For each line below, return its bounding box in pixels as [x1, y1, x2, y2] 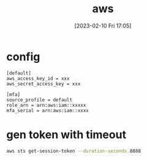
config [6, 49, 40, 64]
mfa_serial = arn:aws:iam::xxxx [6, 107, 89, 114]
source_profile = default [6, 96, 72, 103]
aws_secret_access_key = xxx [6, 81, 81, 87]
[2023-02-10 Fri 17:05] [74, 22, 132, 29]
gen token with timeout [6, 128, 127, 142]
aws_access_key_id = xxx [6, 75, 70, 81]
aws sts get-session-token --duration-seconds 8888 [6, 148, 141, 154]
